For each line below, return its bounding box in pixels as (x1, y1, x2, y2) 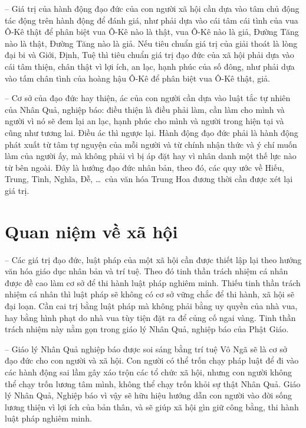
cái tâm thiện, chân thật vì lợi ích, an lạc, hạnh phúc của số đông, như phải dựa (5, 60, 295, 72)
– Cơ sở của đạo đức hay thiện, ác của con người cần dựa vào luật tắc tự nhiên (5, 92, 291, 104)
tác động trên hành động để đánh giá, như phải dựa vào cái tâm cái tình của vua (5, 14, 298, 26)
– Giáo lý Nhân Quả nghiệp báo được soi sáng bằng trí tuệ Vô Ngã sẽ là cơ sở (5, 342, 287, 355)
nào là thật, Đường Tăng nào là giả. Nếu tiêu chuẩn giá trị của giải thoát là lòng (5, 37, 298, 49)
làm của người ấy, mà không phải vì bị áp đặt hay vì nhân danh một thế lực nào (5, 150, 297, 162)
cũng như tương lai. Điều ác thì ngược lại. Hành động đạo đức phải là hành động (5, 126, 298, 138)
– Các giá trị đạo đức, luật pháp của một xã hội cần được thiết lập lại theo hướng (5, 253, 302, 265)
